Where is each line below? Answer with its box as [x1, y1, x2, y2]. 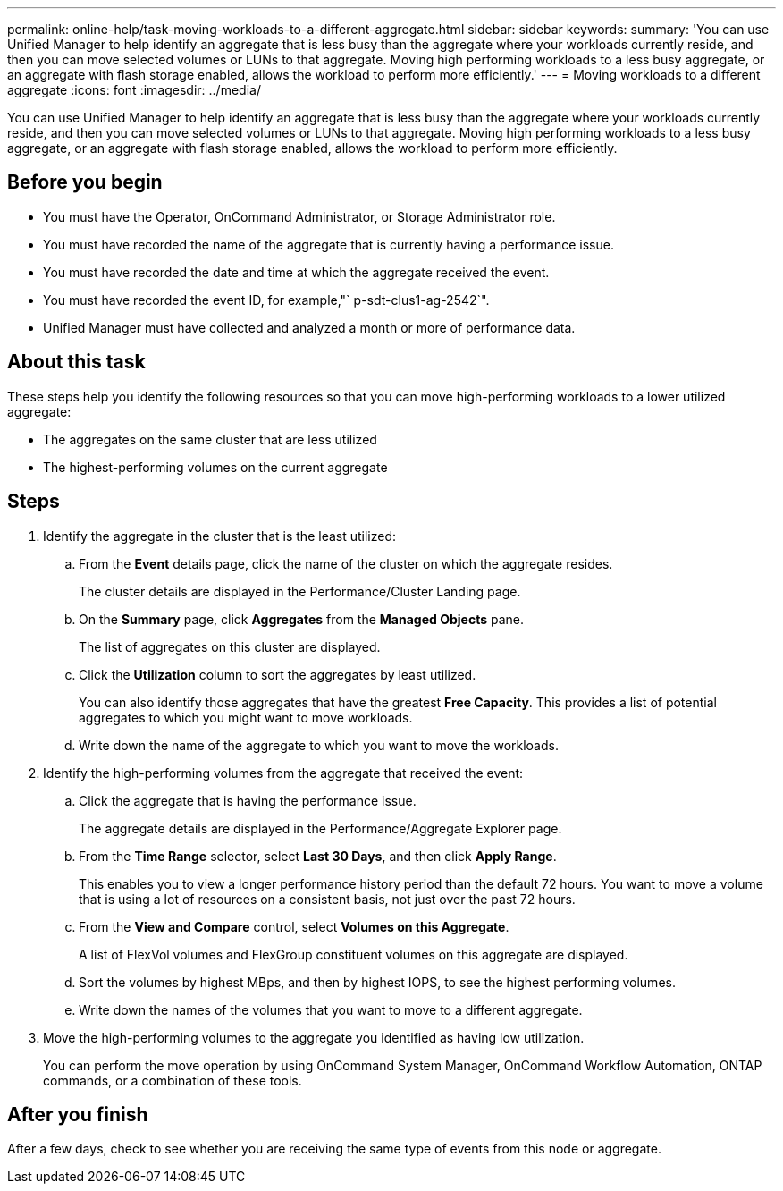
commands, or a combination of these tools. [43, 1072, 302, 1088]
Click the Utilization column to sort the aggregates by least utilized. [79, 666, 476, 682]
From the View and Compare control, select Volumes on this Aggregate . [79, 918, 509, 934]
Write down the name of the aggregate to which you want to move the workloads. [79, 737, 559, 753]
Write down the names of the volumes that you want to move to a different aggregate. [79, 1001, 583, 1018]
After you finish [7, 1102, 148, 1126]
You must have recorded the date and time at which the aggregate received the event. [43, 264, 550, 280]
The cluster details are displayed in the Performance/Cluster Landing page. [79, 583, 521, 599]
